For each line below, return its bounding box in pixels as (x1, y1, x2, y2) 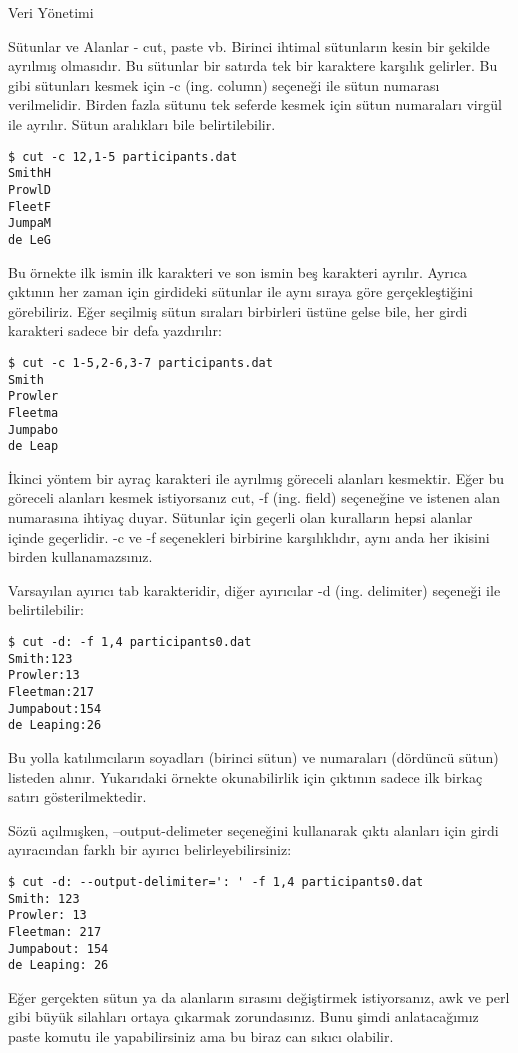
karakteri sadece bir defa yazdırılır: (8, 320, 222, 341)
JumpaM (8, 216, 51, 231)
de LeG (8, 232, 51, 247)
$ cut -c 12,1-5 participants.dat (8, 149, 238, 164)
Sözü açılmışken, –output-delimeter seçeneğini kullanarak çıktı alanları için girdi (8, 819, 499, 840)
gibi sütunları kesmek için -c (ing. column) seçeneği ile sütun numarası (8, 74, 440, 95)
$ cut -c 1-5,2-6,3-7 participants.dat (8, 355, 273, 370)
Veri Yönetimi (8, 2, 94, 22)
